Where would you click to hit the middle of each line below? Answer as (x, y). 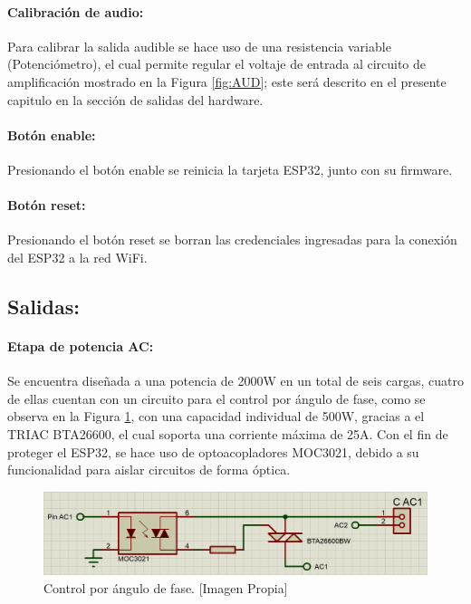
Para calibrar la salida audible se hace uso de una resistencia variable (199, 46)
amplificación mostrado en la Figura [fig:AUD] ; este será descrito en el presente (227, 81)
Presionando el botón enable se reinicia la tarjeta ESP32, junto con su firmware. (230, 169)
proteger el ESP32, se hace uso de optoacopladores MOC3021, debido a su (213, 451)
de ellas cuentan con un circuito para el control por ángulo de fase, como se (216, 398)
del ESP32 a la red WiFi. (77, 257)
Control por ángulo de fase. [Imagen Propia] (166, 587)
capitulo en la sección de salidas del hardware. (135, 99)
